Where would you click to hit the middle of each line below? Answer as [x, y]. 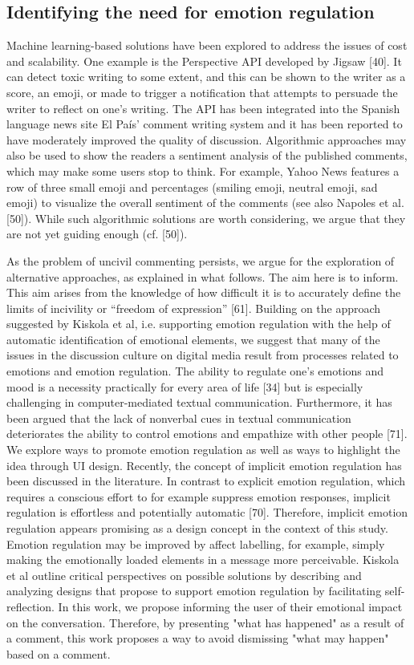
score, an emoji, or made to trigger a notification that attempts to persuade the [202, 92]
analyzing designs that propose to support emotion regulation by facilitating [194, 591]
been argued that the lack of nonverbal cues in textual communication [179, 418]
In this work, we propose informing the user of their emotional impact [230, 606]
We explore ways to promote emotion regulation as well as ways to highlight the [203, 450]
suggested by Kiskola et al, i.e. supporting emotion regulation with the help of [199, 324]
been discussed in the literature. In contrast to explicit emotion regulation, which [206, 481]
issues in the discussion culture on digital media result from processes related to [203, 355]
